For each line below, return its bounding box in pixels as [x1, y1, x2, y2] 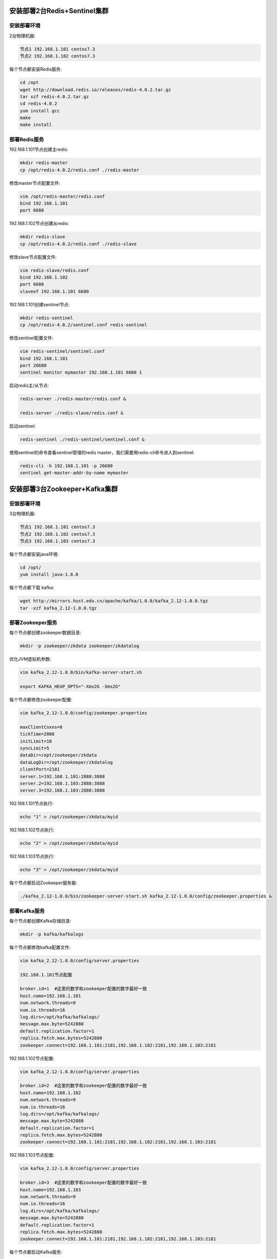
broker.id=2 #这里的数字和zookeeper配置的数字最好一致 [20, 1083, 147, 1089]
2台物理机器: [9, 33, 36, 39]
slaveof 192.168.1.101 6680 [20, 289, 89, 294]
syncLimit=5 [20, 745, 50, 751]
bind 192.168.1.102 [20, 274, 68, 281]
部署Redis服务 [9, 136, 44, 143]
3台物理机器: [9, 511, 36, 517]
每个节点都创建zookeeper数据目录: [9, 630, 81, 636]
